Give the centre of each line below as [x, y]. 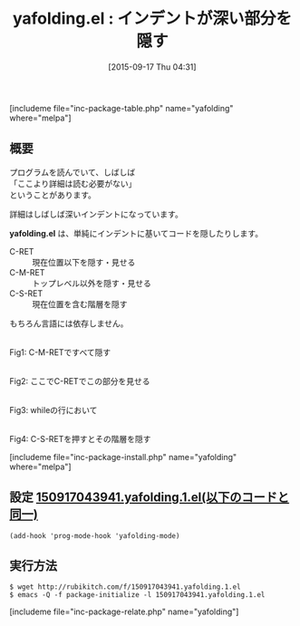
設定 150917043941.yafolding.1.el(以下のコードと [150, 498]
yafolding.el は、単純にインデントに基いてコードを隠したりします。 [136, 233]
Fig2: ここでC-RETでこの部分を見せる [80, 380]
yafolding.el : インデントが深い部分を [152, 19]
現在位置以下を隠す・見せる [84, 262]
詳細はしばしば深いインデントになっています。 [96, 214]
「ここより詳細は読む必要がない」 [73, 183]
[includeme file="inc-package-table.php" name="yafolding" [121, 108]
